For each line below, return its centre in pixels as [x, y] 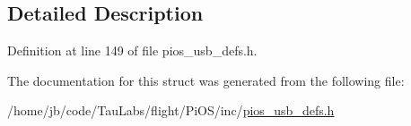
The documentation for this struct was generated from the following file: [206, 80]
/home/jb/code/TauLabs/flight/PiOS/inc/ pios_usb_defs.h [171, 110]
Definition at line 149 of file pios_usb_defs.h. [132, 50]
